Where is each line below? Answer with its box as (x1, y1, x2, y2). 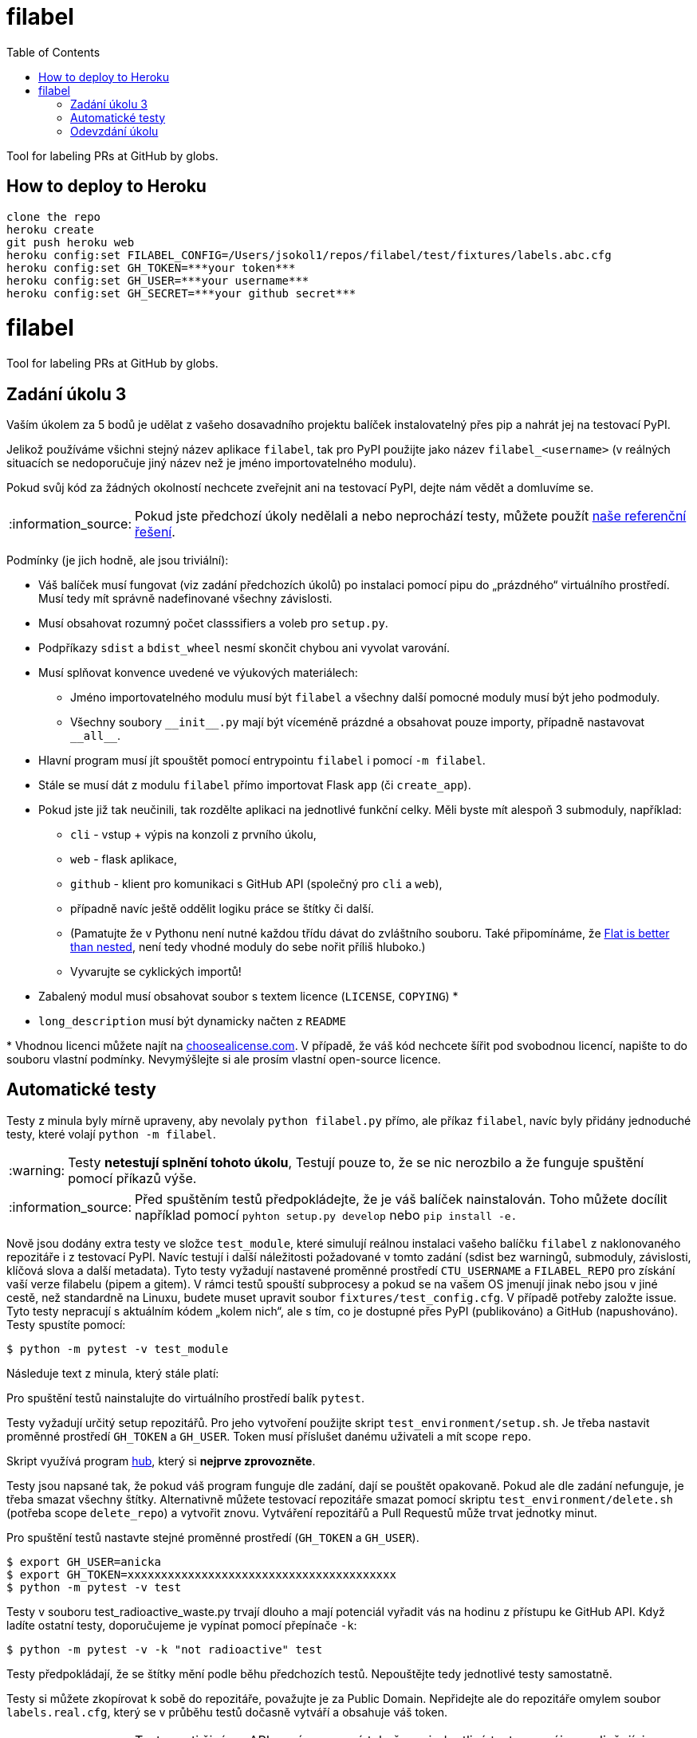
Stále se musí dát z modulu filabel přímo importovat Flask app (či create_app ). (38, 777, 471, 792)
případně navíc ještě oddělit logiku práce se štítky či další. (70, 901, 374, 915)
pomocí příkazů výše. (68, 1170, 197, 1186)
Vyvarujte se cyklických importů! (70, 964, 242, 978)
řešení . (135, 523, 175, 540)
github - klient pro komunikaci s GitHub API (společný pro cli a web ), (70, 876, 443, 891)
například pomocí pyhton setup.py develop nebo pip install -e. (135, 1206, 518, 1223)
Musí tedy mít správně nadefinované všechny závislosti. (38, 591, 333, 605)
